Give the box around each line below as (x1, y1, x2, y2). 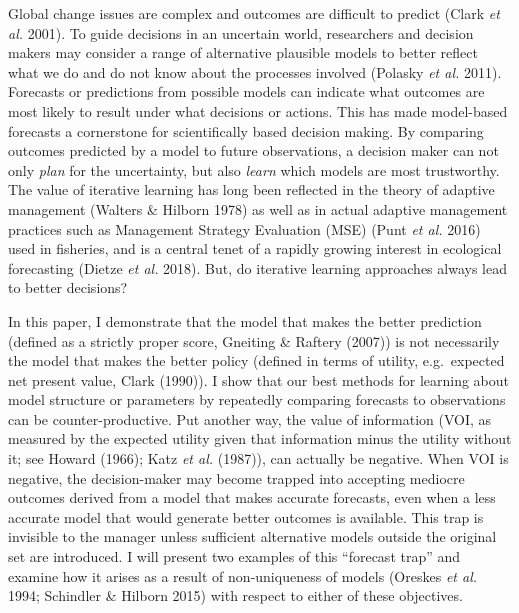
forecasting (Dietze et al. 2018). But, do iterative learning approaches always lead (8, 257, 507, 278)
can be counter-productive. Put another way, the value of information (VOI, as (8, 408, 492, 429)
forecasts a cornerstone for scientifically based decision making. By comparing (8, 120, 484, 141)
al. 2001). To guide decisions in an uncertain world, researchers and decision (8, 22, 474, 43)
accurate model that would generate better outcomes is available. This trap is (8, 506, 484, 527)
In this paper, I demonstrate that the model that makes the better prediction (8, 310, 482, 331)
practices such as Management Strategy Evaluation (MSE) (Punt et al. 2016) (8, 218, 481, 239)
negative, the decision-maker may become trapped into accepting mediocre (8, 467, 465, 488)
